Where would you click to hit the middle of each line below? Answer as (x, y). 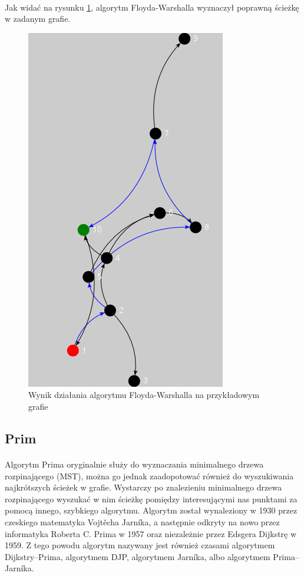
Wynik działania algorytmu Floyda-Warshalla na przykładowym (144, 395)
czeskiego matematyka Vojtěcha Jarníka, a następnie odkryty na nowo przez (142, 521)
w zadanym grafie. (38, 19)
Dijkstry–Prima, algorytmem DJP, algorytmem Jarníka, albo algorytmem (138, 556)
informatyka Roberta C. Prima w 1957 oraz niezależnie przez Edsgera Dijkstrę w (151, 533)
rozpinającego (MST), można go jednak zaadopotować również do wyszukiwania (149, 475)
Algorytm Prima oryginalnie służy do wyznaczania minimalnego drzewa (134, 464)
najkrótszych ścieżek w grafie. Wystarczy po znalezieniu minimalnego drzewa (143, 487)
